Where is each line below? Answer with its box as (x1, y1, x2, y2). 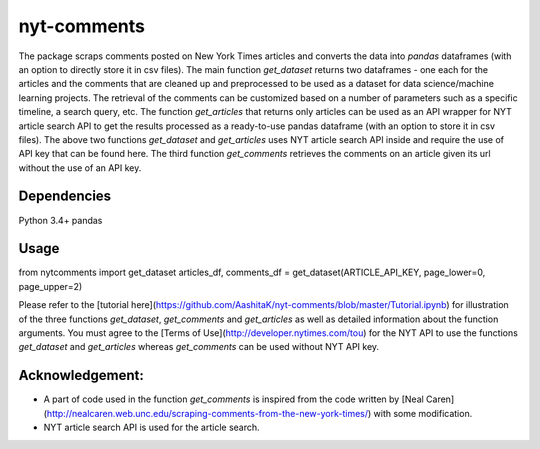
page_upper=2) (18, 280, 83, 292)
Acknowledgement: (18, 367, 144, 384)
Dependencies (18, 188, 112, 205)
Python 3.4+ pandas (18, 214, 103, 226)
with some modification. (373, 407, 473, 419)
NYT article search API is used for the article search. (43, 421, 260, 434)
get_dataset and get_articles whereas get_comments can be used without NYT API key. (18, 341, 380, 353)
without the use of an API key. (18, 161, 142, 174)
